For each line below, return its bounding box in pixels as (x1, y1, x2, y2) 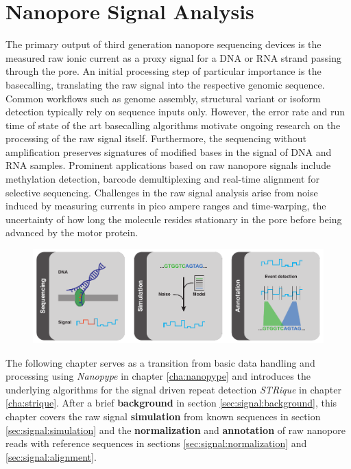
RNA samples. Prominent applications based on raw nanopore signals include (5, 158, 331, 172)
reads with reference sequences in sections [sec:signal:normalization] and (5, 436, 307, 450)
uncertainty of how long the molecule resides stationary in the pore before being (5, 211, 342, 226)
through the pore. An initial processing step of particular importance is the (5, 64, 322, 78)
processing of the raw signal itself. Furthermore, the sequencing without (5, 131, 307, 146)
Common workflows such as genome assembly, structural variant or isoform (5, 91, 321, 105)
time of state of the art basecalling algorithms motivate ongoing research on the (5, 117, 341, 132)
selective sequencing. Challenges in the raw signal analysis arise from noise (5, 185, 318, 199)
